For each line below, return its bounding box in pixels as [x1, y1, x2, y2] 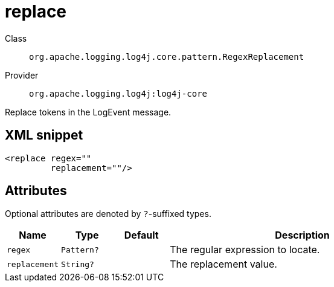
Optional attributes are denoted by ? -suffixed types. [5, 208, 211, 219]
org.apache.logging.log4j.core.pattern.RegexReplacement [29, 51, 304, 62]
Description [275, 229, 330, 242]
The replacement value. [170, 258, 277, 271]
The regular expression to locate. [170, 243, 320, 256]
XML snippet [5, 127, 83, 143]
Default [124, 229, 159, 242]
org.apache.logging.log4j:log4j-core [29, 88, 208, 98]
